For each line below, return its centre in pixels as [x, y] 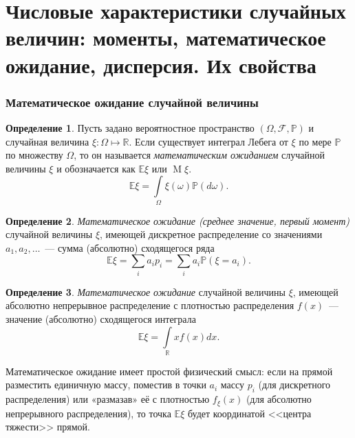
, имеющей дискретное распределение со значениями [211, 234]
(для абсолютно [279, 399]
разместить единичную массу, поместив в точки [106, 385]
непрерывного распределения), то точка [88, 413]
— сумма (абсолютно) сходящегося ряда [130, 247]
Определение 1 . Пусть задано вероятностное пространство [130, 127]
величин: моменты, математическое [166, 38]
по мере [315, 141]
